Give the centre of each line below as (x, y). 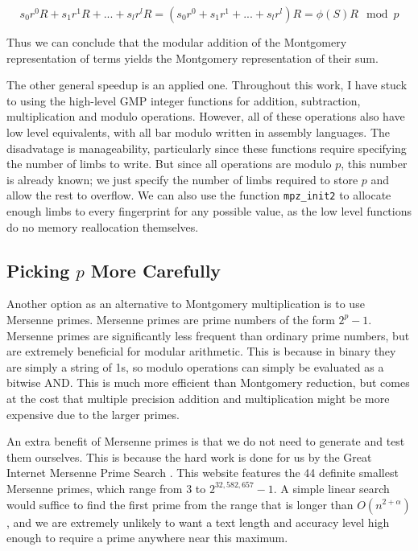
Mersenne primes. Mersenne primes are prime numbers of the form (171, 319)
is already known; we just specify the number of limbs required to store (182, 179)
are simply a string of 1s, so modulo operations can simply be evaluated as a (195, 366)
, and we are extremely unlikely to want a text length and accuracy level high (198, 522)
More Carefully (156, 270)
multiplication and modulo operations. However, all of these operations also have (206, 116)
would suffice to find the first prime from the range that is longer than (180, 504)
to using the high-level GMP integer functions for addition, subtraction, (184, 100)
